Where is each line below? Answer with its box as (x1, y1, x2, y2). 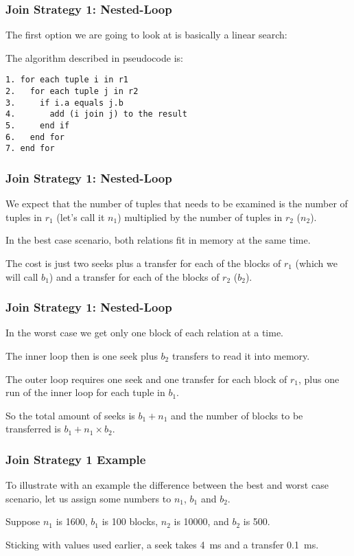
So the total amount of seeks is (5, 408, 135, 422)
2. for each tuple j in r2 (5, 86, 139, 97)
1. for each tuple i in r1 (5, 75, 128, 85)
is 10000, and (174, 514, 229, 529)
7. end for (5, 143, 55, 154)
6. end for (5, 132, 64, 142)
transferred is (5, 421, 61, 436)
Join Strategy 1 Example (5, 450, 146, 467)
